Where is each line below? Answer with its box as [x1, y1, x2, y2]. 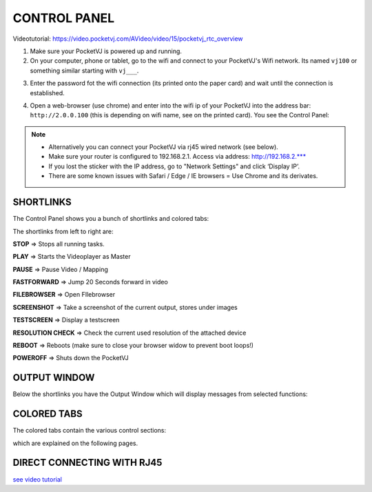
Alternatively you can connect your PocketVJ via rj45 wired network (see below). [48, 143, 278, 151]
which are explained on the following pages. [12, 439, 138, 447]
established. [30, 88, 65, 97]
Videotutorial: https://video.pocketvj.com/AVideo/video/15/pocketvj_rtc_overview [12, 35, 244, 43]
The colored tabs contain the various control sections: [12, 426, 167, 435]
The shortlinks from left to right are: [12, 227, 114, 235]
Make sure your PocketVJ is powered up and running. [30, 47, 183, 55]
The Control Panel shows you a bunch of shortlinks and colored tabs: [12, 215, 209, 223]
